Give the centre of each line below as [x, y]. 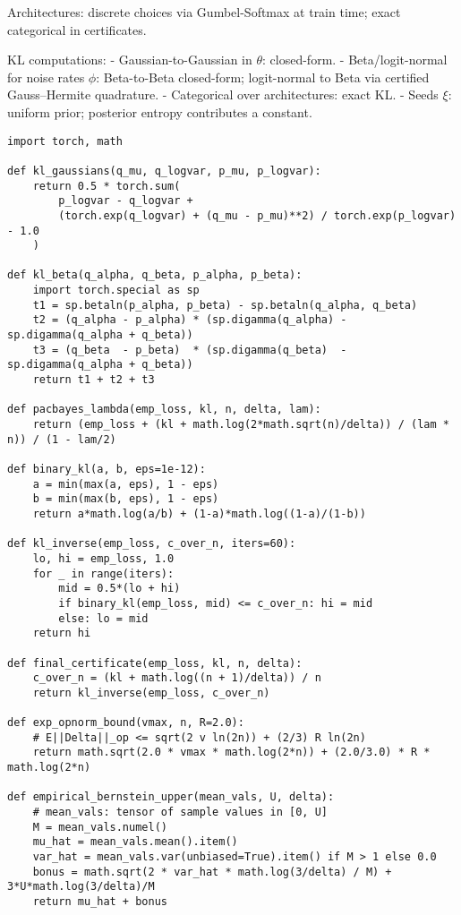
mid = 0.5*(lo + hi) [120, 589]
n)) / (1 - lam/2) [62, 439]
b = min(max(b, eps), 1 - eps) [126, 499]
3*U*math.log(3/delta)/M [81, 887]
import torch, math [65, 141]
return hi [62, 633]
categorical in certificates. [77, 29]
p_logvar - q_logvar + [126, 201]
